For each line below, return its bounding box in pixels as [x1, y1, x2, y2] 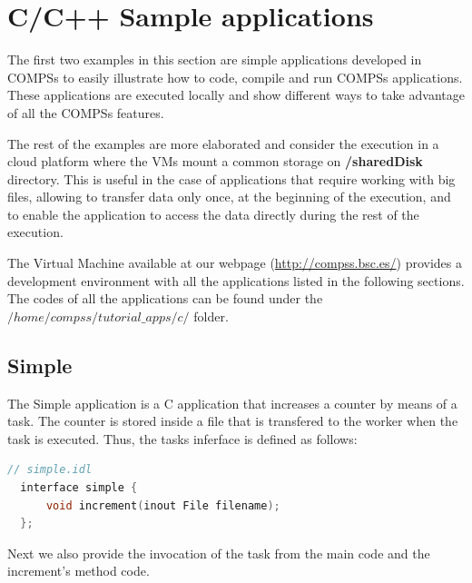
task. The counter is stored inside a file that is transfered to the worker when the [7, 411, 458, 430]
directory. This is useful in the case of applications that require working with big [7, 169, 456, 188]
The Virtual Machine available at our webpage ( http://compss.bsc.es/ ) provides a [7, 253, 462, 272]
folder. [193, 306, 229, 325]
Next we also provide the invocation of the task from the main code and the [7, 543, 430, 562]
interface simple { [20, 481, 138, 495]
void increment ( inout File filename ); [45, 499, 280, 512]
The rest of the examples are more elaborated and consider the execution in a [7, 133, 439, 153]
